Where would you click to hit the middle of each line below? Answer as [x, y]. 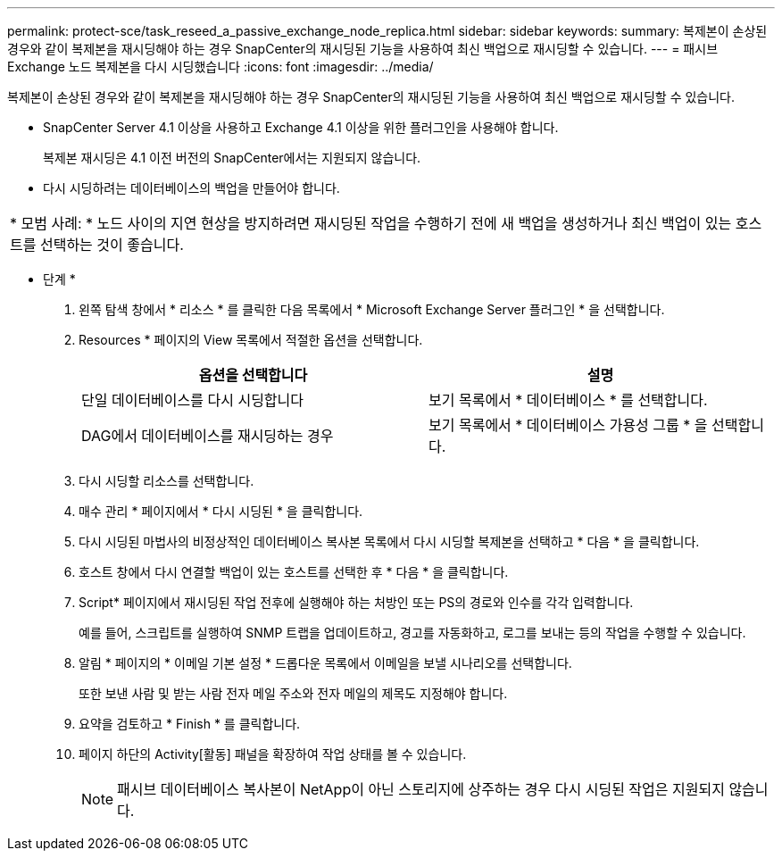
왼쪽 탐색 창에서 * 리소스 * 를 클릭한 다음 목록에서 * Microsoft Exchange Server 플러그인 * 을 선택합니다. [372, 309]
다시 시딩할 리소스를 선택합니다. [166, 481]
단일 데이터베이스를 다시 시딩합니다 [193, 400]
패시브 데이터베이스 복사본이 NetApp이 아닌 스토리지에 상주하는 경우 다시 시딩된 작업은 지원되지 [421, 789]
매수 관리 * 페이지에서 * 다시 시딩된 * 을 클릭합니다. [221, 511]
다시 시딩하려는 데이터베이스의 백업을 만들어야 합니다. [191, 188]
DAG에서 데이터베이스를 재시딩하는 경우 [208, 436]
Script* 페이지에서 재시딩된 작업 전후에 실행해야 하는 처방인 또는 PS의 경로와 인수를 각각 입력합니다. [356, 602]
